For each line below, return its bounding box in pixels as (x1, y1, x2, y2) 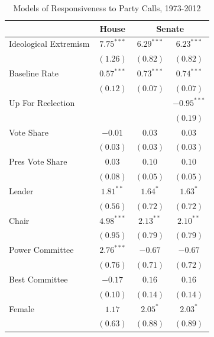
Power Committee (9, 243, 74, 256)
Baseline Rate (9, 67, 59, 79)
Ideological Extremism (9, 37, 90, 50)
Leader (9, 184, 34, 197)
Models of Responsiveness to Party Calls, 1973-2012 (13, 2, 201, 14)
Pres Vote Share (9, 155, 67, 168)
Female (9, 302, 34, 314)
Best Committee (9, 272, 68, 285)
